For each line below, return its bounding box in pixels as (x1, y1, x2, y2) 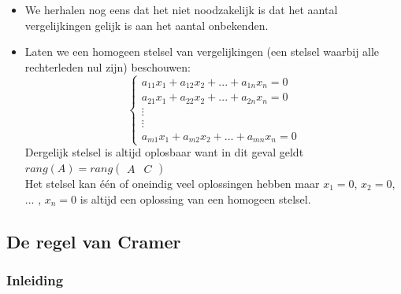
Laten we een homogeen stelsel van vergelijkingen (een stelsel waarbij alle (24, 43, 380, 60)
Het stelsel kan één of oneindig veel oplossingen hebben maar (24, 175, 320, 191)
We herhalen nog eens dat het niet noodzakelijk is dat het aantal (24, 2, 338, 17)
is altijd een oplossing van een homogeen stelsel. (80, 190, 311, 207)
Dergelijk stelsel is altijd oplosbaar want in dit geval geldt (24, 144, 304, 160)
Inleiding (6, 270, 64, 289)
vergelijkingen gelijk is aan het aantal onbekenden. (24, 17, 269, 33)
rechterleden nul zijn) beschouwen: (24, 58, 191, 75)
